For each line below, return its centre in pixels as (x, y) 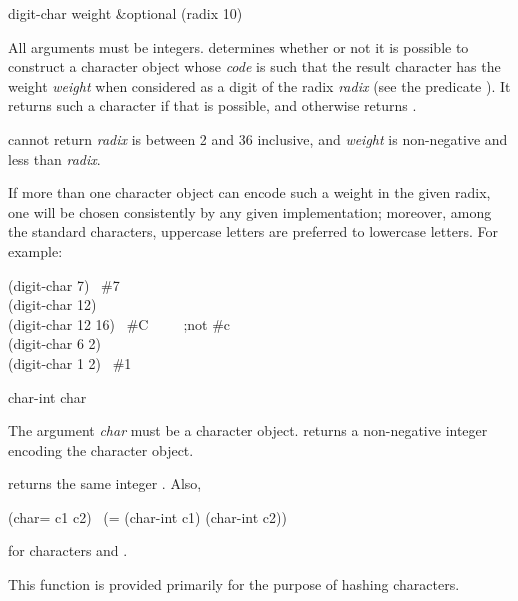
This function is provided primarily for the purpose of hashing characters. (234, 584)
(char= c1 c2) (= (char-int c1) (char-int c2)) (147, 516)
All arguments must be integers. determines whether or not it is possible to (238, 46)
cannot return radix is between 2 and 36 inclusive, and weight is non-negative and (258, 138)
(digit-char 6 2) (54, 343)
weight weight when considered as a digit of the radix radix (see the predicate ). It (259, 85)
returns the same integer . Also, (105, 483)
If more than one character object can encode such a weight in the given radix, (249, 192)
